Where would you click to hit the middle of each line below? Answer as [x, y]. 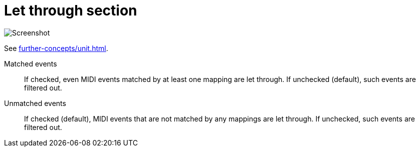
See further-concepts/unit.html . [56, 48]
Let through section [71, 10]
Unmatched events [35, 103]
